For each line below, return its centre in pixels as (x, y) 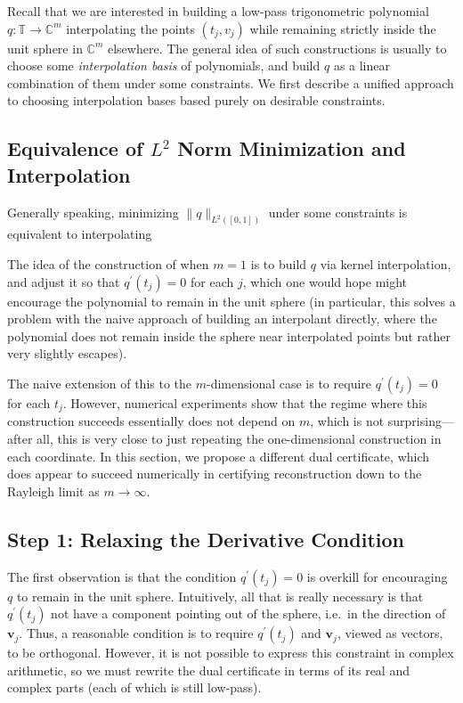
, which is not (347, 421)
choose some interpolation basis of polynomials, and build (164, 65)
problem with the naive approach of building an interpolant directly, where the (222, 319)
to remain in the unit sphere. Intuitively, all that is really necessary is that (220, 596)
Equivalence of (75, 148)
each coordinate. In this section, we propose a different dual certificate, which (219, 456)
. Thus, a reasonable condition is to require (136, 633)
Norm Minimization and (292, 148)
